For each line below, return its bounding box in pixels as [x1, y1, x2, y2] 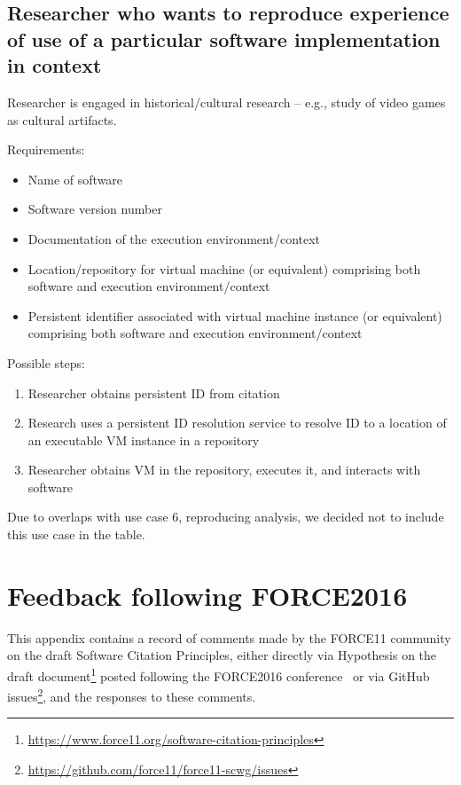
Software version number [27, 200, 162, 218]
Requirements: [7, 140, 85, 159]
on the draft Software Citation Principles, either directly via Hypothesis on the [7, 646, 437, 664]
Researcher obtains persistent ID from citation [27, 383, 280, 402]
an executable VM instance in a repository [27, 430, 260, 449]
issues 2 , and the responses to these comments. [7, 685, 256, 705]
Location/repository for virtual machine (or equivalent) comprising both [27, 259, 421, 278]
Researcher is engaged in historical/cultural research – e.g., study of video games [7, 92, 446, 111]
